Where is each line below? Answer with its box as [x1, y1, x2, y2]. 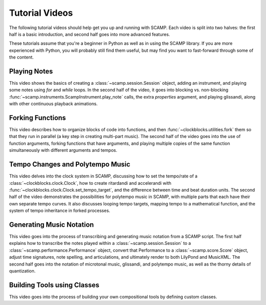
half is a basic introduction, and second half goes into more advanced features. [9, 31, 170, 37]
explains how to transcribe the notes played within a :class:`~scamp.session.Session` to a [9, 240, 191, 246]
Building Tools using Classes [9, 281, 100, 289]
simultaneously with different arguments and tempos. [9, 147, 118, 153]
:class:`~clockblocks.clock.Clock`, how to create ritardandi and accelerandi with [9, 180, 172, 186]
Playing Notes [9, 67, 53, 75]
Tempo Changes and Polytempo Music [9, 160, 131, 169]
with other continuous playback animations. [9, 101, 98, 107]
